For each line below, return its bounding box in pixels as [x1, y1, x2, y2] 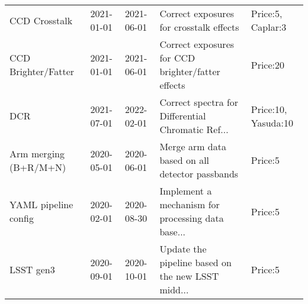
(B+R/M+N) [9, 160, 66, 174]
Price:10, [251, 102, 287, 116]
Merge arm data [159, 140, 226, 153]
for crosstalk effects [159, 20, 239, 34]
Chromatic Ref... [159, 122, 229, 136]
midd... [159, 283, 189, 296]
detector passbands [159, 167, 239, 180]
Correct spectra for [159, 95, 239, 109]
